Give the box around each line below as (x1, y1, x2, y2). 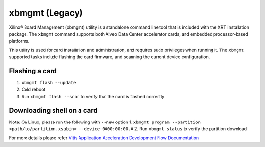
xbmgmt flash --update (21, 80, 76, 86)
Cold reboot (21, 86, 46, 93)
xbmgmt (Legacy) (9, 7, 83, 18)
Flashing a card (9, 67, 57, 75)
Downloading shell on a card (9, 106, 98, 115)
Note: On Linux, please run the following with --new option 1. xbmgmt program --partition (9, 119, 201, 125)
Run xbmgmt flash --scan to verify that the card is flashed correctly (21, 93, 165, 99)
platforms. (9, 38, 30, 44)
